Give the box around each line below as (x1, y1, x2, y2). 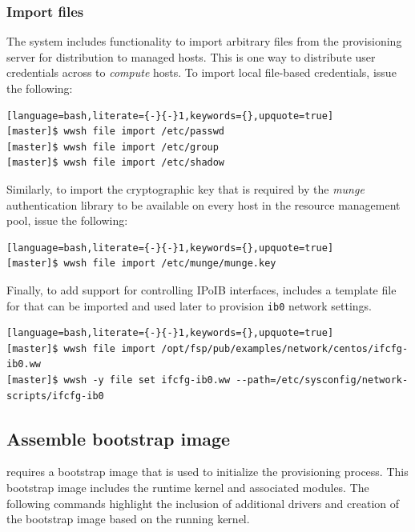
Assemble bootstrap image (6, 426, 231, 450)
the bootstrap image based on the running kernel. (6, 510, 250, 527)
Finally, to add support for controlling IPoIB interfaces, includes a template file (6, 281, 397, 298)
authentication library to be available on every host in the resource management (6, 196, 401, 213)
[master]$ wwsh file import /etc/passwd (6, 126, 225, 138)
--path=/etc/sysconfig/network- (236, 374, 409, 386)
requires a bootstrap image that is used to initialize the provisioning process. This (6, 463, 409, 480)
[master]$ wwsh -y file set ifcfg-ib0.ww (6, 374, 231, 386)
